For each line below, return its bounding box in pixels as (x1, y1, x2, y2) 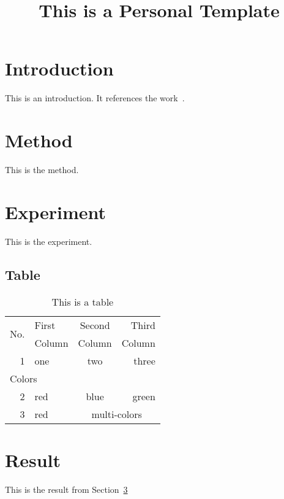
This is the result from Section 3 (5, 482, 128, 495)
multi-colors (91, 406, 142, 421)
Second (80, 317, 110, 332)
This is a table (51, 294, 114, 309)
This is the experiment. (5, 234, 92, 247)
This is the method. (5, 163, 79, 176)
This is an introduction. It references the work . (5, 91, 185, 104)
